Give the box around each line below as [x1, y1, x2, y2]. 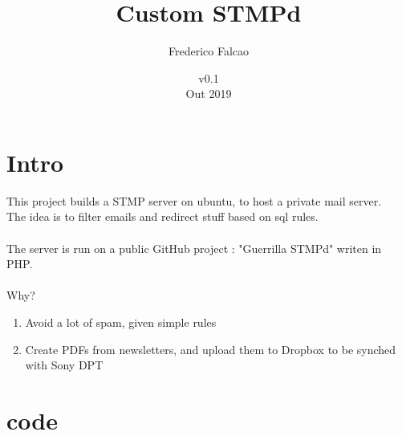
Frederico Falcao [168, 43, 250, 59]
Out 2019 [185, 85, 232, 102]
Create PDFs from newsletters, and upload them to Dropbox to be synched [25, 340, 396, 357]
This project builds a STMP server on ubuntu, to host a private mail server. [6, 192, 382, 209]
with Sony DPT [25, 357, 104, 373]
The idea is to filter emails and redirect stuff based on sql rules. [6, 208, 319, 225]
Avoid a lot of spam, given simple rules [25, 314, 217, 330]
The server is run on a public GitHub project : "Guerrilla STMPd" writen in [6, 239, 382, 256]
